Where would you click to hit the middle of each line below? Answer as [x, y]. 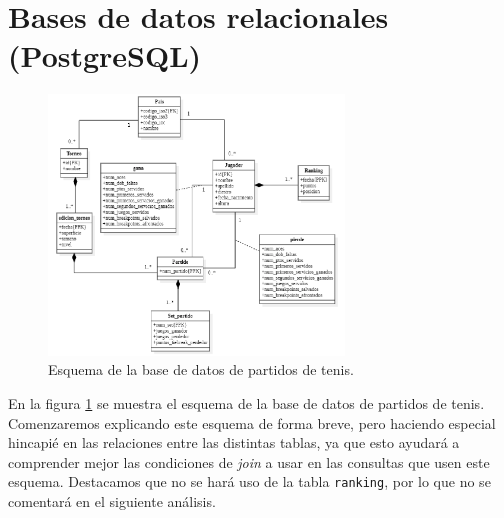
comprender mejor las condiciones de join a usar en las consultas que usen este [249, 461]
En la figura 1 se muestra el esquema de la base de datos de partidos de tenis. [246, 402]
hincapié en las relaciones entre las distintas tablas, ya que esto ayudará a [234, 442]
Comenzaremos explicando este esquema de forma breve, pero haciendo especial [252, 422]
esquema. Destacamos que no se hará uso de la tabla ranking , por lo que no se [249, 481]
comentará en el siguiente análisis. [112, 500]
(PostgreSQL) [105, 55]
